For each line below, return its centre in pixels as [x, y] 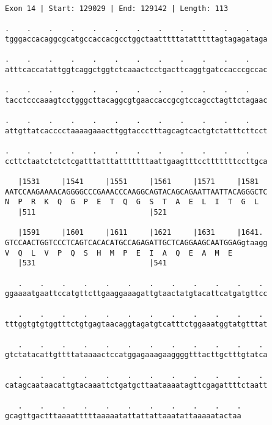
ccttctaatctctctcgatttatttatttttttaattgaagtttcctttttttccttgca [136, 161]
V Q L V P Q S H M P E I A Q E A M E [119, 253]
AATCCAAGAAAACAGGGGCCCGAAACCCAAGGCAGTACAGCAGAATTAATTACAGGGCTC [136, 192]
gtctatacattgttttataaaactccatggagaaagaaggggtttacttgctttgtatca [136, 355]
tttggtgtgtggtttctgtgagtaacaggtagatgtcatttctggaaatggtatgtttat [136, 324]
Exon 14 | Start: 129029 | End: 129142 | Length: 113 [117, 9]
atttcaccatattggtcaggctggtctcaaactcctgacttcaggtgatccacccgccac [136, 69]
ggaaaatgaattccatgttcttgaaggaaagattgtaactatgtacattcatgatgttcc [136, 294]
